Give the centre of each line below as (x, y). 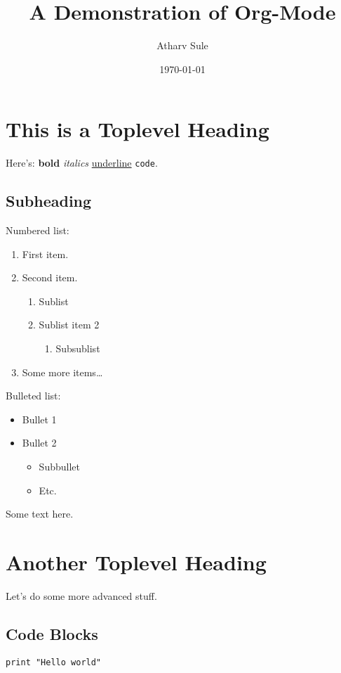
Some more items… (62, 372)
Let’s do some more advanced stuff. (81, 595)
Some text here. (40, 514)
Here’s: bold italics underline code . (82, 163)
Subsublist (78, 348)
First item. (45, 254)
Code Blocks (52, 633)
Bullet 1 (39, 419)
